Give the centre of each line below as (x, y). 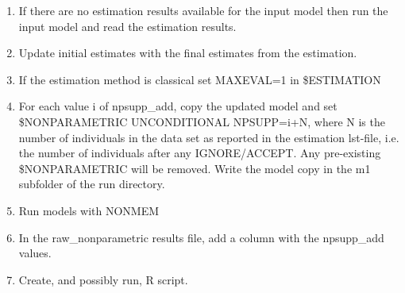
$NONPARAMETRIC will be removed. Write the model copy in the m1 (195, 168)
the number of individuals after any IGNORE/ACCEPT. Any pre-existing (200, 153)
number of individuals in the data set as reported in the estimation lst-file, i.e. (209, 137)
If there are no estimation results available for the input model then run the (203, 10)
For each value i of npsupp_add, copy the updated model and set (178, 106)
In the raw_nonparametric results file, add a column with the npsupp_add (201, 237)
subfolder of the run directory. (92, 184)
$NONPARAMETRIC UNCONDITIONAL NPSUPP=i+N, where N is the (202, 121)
